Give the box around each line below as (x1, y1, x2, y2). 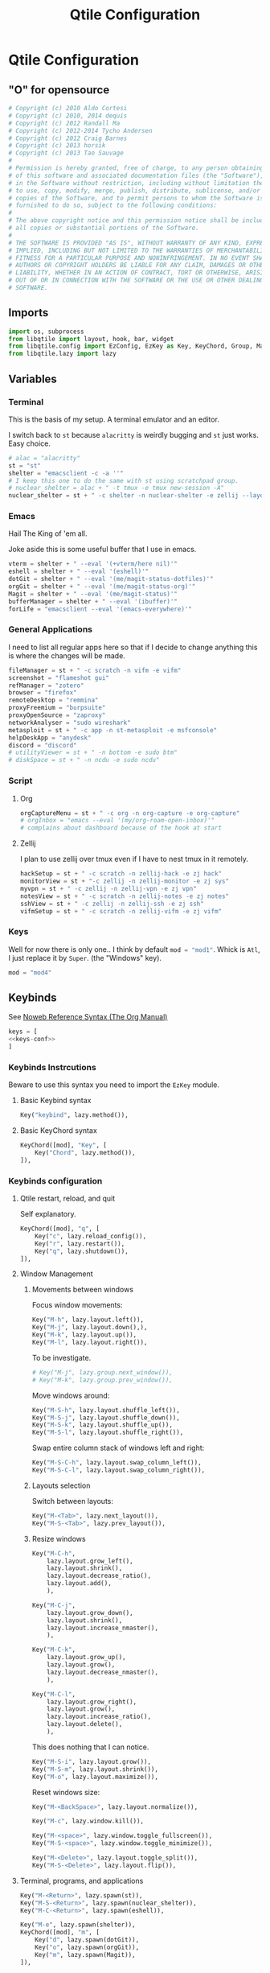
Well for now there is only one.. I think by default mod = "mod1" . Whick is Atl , (8, 944, 260, 954)
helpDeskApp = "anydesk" (8, 734, 92, 742)
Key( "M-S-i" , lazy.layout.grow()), (31, 1757, 151, 1765)
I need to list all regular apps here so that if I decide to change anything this (8, 642, 258, 652)
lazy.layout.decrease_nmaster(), (47, 1668, 159, 1676)
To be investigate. (31, 1353, 92, 1362)
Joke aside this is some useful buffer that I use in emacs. (8, 545, 197, 554)
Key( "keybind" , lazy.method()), (19, 1111, 129, 1119)
